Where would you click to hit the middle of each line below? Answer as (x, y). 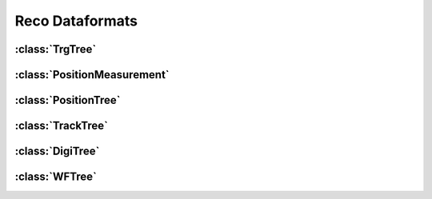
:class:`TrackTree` (61, 126)
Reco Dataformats (76, 21)
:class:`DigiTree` (57, 151)
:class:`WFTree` (56, 177)
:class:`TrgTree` (56, 49)
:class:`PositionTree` (68, 100)
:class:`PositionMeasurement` (92, 75)
